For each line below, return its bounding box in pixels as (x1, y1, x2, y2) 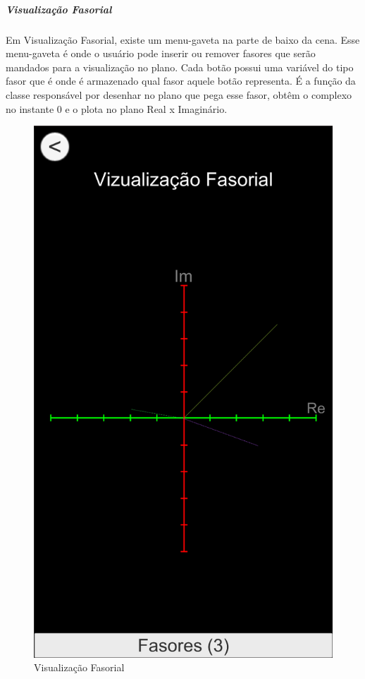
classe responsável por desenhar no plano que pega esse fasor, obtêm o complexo (6, 87, 352, 102)
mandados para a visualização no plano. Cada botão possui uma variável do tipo (6, 59, 354, 74)
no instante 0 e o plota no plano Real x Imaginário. (6, 101, 228, 116)
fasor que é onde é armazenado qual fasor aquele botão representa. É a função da (6, 73, 356, 88)
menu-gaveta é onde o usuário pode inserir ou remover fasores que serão (6, 46, 316, 61)
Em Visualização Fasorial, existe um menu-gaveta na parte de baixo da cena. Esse (6, 32, 360, 47)
